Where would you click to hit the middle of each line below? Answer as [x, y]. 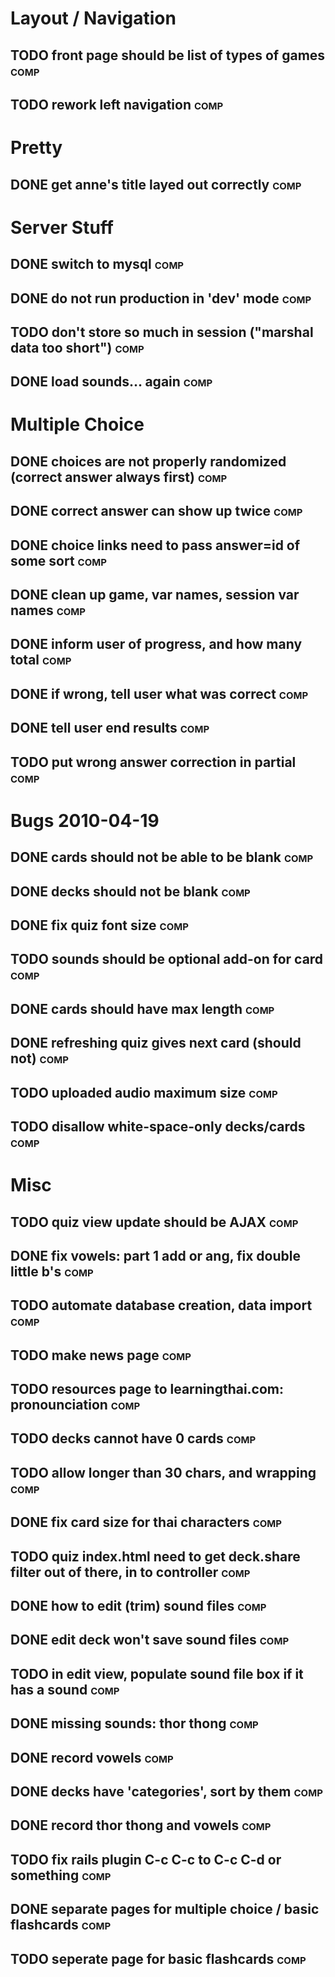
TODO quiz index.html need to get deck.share [155, 1556]
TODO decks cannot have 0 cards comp [133, 1438]
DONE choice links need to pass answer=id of [155, 545]
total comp [41, 660]
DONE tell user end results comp [110, 728]
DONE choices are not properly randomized [148, 461]
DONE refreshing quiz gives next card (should [156, 1043]
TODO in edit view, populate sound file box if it [157, 1673]
